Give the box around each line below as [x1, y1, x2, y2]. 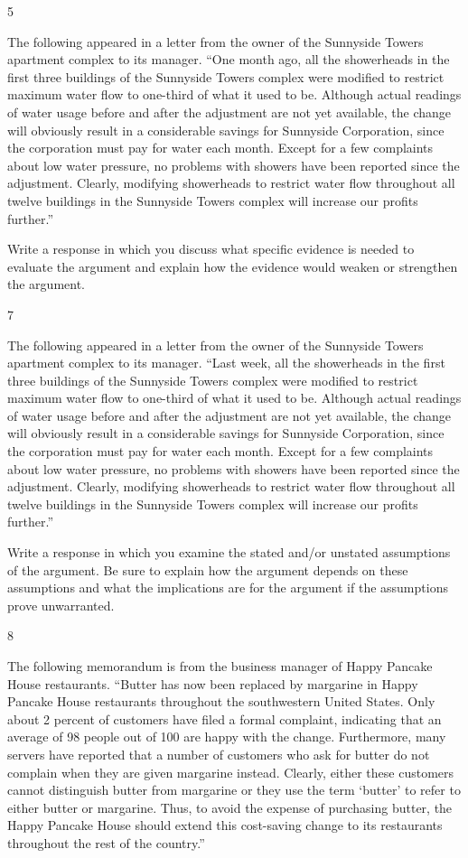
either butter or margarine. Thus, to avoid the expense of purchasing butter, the [7, 797, 453, 816]
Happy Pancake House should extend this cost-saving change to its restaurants [7, 816, 443, 835]
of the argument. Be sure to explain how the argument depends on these [7, 560, 408, 579]
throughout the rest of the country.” [7, 833, 205, 852]
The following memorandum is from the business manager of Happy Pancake [7, 657, 433, 675]
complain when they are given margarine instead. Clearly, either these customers [7, 762, 454, 781]
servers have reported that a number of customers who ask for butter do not [7, 744, 430, 763]
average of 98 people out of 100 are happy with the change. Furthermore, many [7, 727, 446, 746]
